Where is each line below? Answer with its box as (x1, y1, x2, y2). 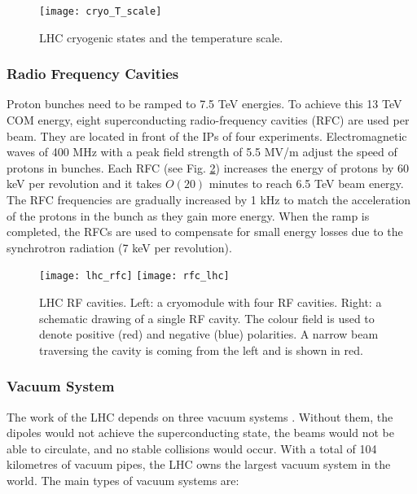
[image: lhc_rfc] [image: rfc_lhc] (39, 270, 230, 282)
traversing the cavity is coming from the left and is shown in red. (39, 341, 363, 358)
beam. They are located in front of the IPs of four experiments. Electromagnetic (7, 127, 407, 144)
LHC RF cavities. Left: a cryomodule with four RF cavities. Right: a (39, 294, 382, 311)
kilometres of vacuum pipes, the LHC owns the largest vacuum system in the (7, 456, 391, 473)
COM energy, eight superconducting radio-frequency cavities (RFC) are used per (7, 111, 410, 129)
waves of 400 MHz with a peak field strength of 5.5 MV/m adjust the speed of (7, 143, 397, 160)
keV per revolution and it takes (7, 175, 162, 192)
